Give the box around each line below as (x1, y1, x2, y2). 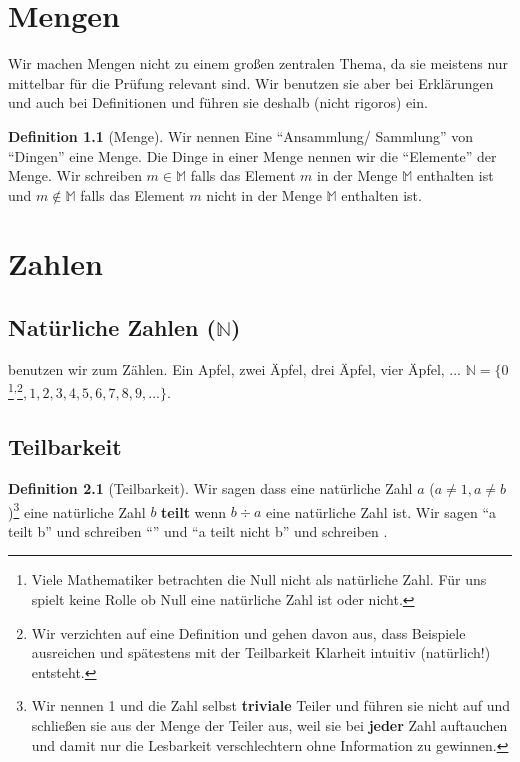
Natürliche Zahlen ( (8, 312, 216, 343)
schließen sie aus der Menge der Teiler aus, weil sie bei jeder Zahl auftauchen (31, 714, 508, 735)
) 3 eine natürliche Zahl (8, 498, 146, 522)
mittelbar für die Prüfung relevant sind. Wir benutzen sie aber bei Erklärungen (8, 72, 494, 93)
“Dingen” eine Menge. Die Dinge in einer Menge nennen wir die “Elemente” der (8, 145, 497, 166)
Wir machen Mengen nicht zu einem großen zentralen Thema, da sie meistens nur (8, 53, 509, 74)
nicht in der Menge (206, 184, 322, 205)
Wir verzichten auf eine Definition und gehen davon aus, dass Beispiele (31, 622, 466, 643)
